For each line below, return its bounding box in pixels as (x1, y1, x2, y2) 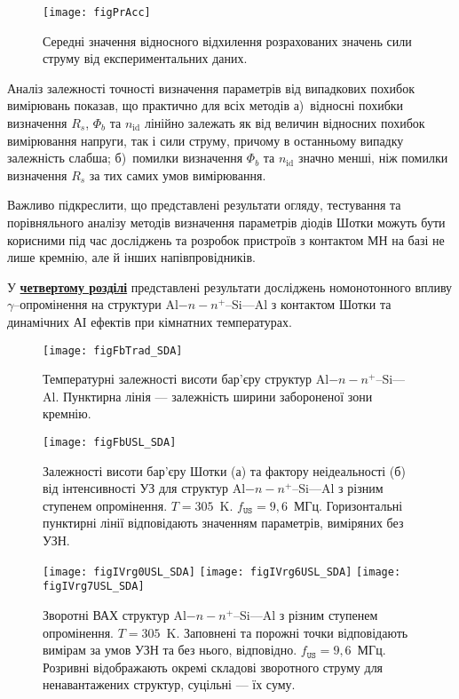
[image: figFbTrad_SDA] (43, 344, 183, 357)
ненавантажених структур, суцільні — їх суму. (43, 675, 296, 694)
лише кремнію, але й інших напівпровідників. (7, 248, 256, 266)
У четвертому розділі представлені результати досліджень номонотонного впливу (7, 277, 453, 296)
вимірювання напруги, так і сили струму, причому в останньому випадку (7, 131, 404, 149)
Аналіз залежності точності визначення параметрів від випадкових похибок (7, 78, 415, 97)
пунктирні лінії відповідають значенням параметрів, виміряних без (43, 513, 404, 532)
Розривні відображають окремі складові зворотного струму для (43, 657, 384, 676)
